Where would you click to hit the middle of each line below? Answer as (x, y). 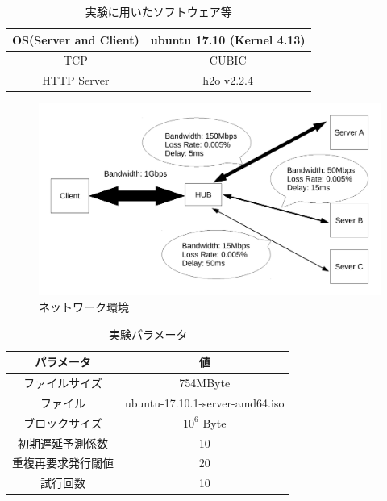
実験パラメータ (148, 334)
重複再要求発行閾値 (63, 463)
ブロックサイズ (63, 422)
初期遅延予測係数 (63, 443)
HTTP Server (76, 80)
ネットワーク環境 (84, 307)
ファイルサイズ (63, 383)
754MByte (205, 383)
